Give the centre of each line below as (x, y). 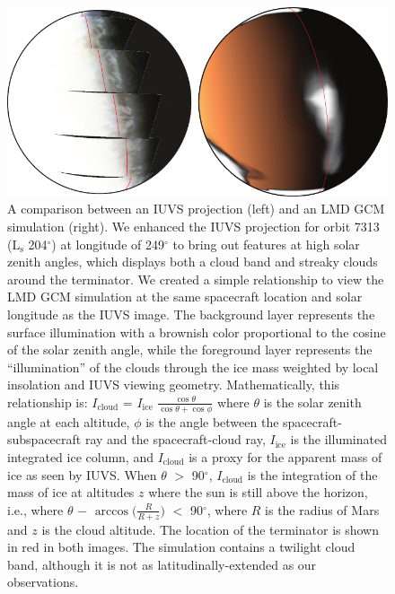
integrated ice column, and (80, 456)
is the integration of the (312, 474)
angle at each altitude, (69, 421)
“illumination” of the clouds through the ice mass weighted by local (193, 367)
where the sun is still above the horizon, (258, 492)
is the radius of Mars (322, 509)
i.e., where (35, 509)
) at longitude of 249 (108, 244)
